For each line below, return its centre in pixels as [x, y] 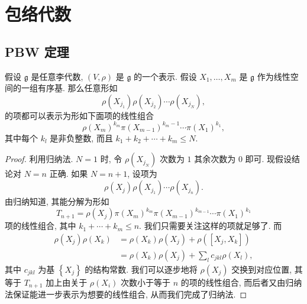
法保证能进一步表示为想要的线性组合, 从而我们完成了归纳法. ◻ [126, 294]
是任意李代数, [57, 76]
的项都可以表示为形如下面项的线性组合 [79, 115]
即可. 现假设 [269, 159]
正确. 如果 [69, 174]
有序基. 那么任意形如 [77, 88]
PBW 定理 [37, 51]
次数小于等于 [145, 282]
